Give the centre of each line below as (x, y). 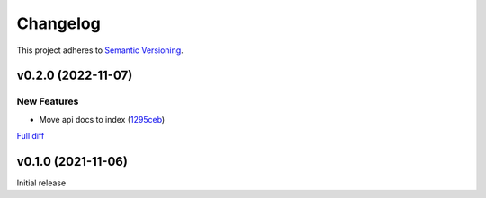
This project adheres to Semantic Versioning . (100, 50)
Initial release (41, 183)
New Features (48, 101)
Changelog (58, 23)
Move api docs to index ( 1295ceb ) (102, 119)
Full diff (31, 136)
